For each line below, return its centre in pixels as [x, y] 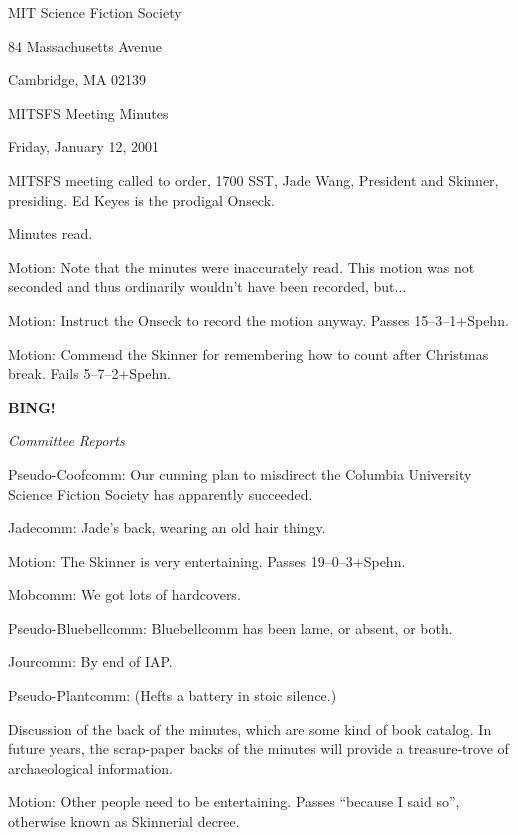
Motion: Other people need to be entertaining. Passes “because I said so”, [234, 801]
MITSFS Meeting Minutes [88, 112]
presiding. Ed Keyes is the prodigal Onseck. [141, 199]
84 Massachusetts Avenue [85, 45]
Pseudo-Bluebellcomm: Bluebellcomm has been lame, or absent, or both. [230, 627]
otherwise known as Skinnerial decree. [124, 821]
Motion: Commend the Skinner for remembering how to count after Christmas [248, 353]
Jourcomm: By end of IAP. [90, 661]
